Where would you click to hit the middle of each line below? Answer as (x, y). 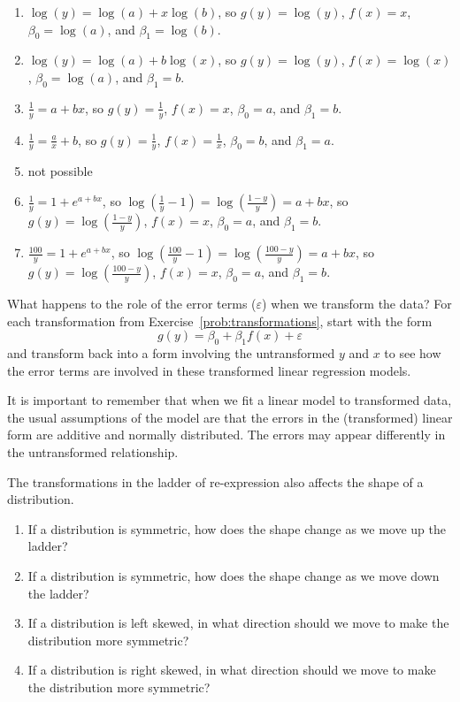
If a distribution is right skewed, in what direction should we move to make (232, 670)
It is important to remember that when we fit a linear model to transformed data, (230, 400)
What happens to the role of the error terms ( (132, 304)
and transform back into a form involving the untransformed (171, 353)
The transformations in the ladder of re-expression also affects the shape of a (215, 481)
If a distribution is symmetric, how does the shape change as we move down (234, 575)
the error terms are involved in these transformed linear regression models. (209, 370)
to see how (413, 353)
